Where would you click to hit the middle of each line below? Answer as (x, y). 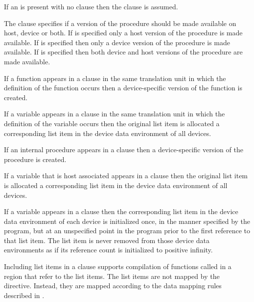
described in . (24, 295)
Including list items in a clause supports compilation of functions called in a (118, 266)
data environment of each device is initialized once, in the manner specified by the (127, 221)
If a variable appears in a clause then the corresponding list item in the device (121, 211)
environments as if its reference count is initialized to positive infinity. (108, 250)
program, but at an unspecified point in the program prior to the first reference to (127, 231)
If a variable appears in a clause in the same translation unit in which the (115, 114)
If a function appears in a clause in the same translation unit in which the (115, 78)
